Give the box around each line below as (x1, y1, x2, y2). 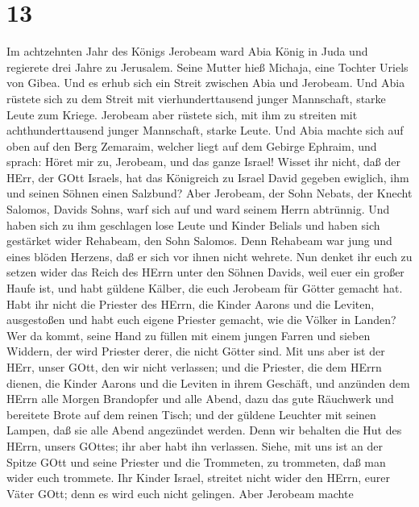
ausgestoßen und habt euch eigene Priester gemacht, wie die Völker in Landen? (6, 311, 396, 328)
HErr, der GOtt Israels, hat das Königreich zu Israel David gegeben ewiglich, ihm (6, 168, 409, 185)
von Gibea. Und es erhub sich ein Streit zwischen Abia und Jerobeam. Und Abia (6, 74, 405, 91)
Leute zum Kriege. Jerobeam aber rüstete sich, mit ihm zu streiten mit (6, 106, 358, 123)
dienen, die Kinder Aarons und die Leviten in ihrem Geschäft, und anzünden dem (6, 374, 410, 391)
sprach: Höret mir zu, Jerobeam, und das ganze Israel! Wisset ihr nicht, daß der (6, 153, 400, 170)
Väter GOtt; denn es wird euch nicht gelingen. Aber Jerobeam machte (6, 484, 354, 501)
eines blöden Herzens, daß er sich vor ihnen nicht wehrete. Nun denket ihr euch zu (6, 247, 413, 264)
